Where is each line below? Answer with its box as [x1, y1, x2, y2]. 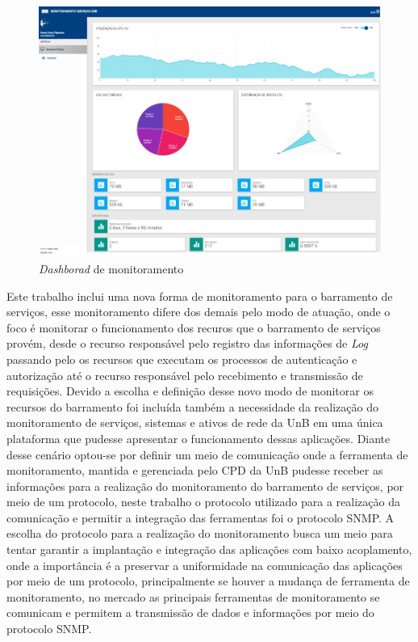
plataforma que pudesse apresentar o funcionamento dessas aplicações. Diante [6, 429, 391, 446]
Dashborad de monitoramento [39, 260, 184, 277]
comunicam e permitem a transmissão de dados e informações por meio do [6, 604, 374, 621]
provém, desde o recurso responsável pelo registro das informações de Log [6, 335, 368, 352]
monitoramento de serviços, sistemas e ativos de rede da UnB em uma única [6, 414, 383, 431]
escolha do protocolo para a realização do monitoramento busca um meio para [6, 525, 393, 542]
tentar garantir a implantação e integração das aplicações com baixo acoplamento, [6, 541, 412, 558]
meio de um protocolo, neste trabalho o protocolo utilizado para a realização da [6, 493, 400, 510]
